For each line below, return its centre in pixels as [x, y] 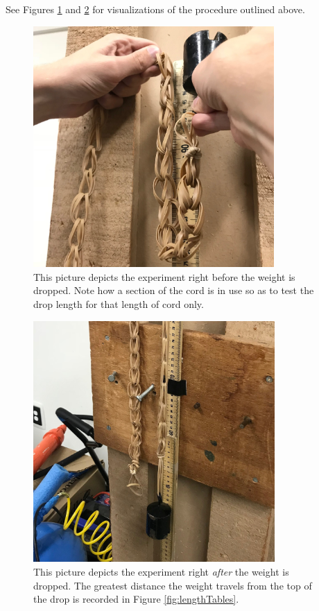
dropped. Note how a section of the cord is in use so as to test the [174, 290]
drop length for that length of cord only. [119, 304]
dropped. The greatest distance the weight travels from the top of [173, 585]
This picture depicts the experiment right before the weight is [164, 276]
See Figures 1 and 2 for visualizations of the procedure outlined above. [155, 9]
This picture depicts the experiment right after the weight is [161, 571]
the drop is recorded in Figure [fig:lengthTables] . [136, 599]
